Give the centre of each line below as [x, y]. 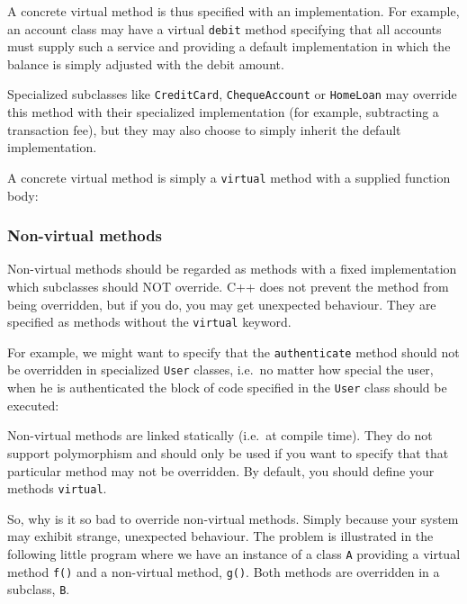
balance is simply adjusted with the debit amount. [146, 63]
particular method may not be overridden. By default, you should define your [221, 470]
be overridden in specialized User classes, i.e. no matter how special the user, [220, 370]
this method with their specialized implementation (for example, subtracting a [223, 112]
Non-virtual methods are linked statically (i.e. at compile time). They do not [220, 435]
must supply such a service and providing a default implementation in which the [229, 46]
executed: [33, 405]
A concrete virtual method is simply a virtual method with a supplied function [229, 177]
